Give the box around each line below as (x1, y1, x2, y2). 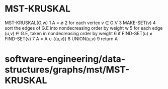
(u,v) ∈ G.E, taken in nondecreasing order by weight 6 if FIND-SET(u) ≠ (5, 30, 153, 36)
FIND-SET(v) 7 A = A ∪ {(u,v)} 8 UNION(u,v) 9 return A (5, 36, 118, 42)
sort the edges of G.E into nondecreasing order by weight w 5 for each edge (5, 25, 163, 31)
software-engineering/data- (5, 53, 126, 65)
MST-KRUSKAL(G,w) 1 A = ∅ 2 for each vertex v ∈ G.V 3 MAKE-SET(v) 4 (5, 20, 156, 26)
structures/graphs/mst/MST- (5, 64, 130, 75)
